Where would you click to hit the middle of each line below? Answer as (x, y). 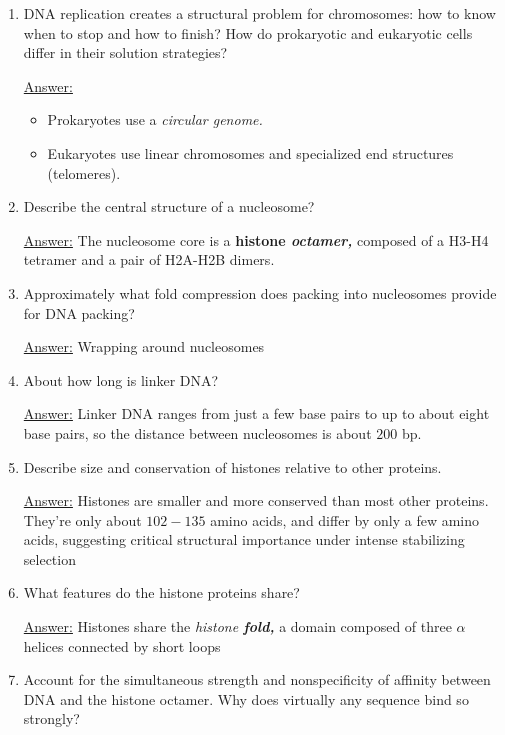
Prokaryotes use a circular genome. (155, 119)
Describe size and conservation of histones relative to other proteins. (232, 466)
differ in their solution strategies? (125, 52)
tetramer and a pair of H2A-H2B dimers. (149, 259)
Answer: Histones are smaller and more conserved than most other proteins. (256, 500)
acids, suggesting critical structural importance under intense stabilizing (244, 539)
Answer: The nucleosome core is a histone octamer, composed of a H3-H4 (256, 239)
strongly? (51, 718)
